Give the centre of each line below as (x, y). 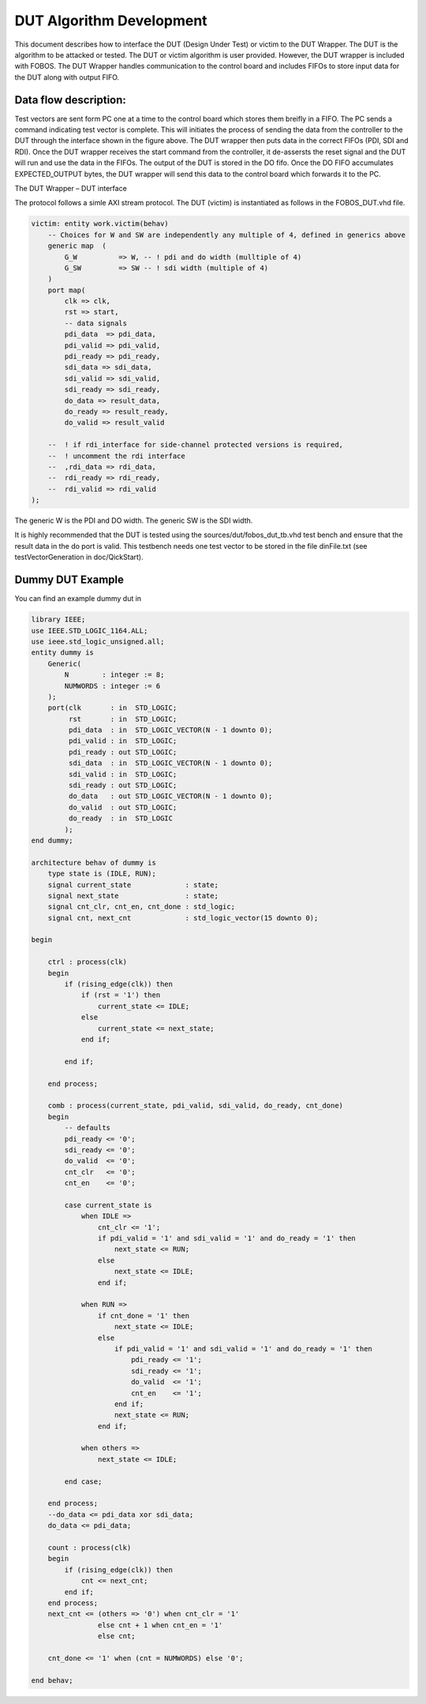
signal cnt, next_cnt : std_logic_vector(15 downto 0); (183, 918)
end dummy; (52, 840)
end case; (83, 1481)
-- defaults (87, 1128)
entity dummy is (63, 653)
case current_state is (108, 1205)
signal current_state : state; (133, 885)
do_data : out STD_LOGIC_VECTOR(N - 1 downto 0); (170, 796)
